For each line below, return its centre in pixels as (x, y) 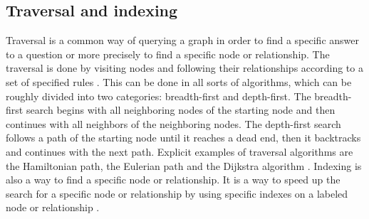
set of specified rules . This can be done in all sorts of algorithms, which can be (179, 81)
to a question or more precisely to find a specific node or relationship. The (168, 54)
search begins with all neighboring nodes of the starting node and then (181, 110)
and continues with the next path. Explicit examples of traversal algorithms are (180, 151)
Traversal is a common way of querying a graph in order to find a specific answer (183, 40)
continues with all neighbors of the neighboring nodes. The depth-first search (173, 123)
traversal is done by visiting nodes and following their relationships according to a (184, 68)
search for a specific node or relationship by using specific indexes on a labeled (177, 193)
